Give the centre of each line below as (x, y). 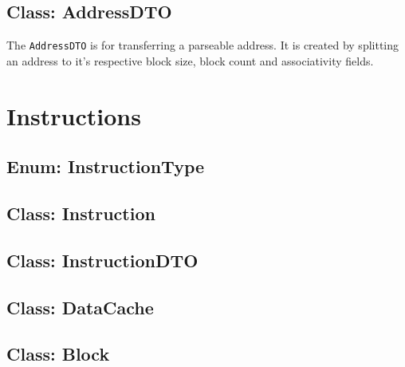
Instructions (74, 115)
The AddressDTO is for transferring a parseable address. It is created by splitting (203, 45)
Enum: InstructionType (106, 166)
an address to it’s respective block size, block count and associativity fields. (190, 60)
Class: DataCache (80, 307)
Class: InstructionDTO (102, 260)
